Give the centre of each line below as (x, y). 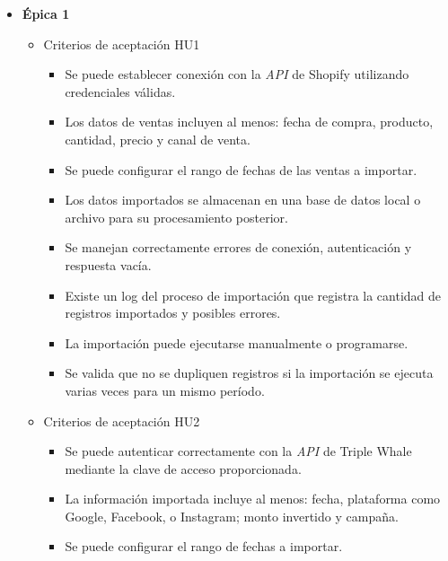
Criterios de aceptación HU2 (122, 421)
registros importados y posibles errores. (173, 313)
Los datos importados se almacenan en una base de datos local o (243, 200)
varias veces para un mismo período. (165, 390)
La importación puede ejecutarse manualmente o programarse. (237, 342)
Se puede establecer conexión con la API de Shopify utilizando (237, 74)
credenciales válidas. (120, 91)
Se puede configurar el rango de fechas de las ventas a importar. (241, 169)
